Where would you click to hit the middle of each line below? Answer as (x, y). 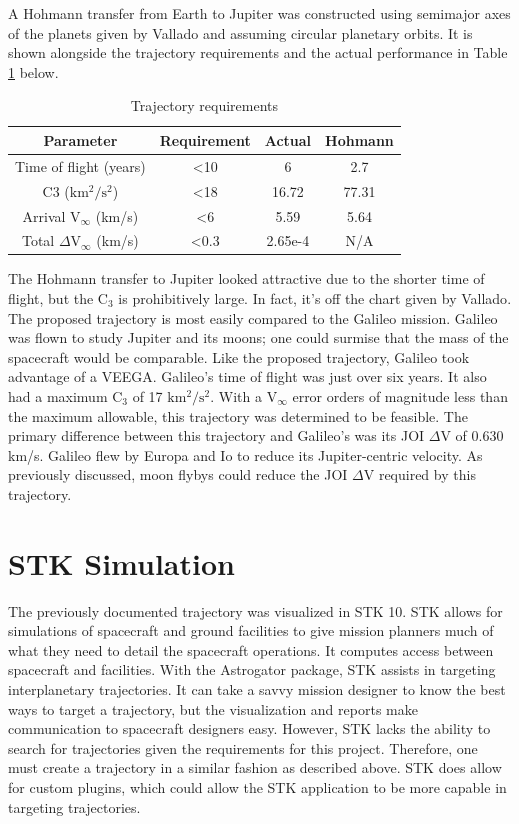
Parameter (80, 139)
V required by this (419, 474)
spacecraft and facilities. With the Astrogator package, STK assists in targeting (252, 669)
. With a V (244, 396)
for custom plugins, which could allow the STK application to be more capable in (257, 787)
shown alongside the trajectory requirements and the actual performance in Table (258, 52)
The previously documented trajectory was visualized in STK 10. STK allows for (255, 610)
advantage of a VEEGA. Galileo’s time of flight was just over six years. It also (247, 376)
